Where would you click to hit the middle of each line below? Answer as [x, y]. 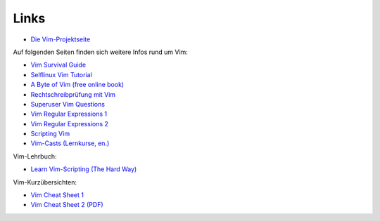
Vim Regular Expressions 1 [69, 114]
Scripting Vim [50, 134]
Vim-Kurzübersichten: [45, 182]
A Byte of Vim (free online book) [77, 85]
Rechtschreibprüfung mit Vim [73, 94]
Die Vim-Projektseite [61, 39]
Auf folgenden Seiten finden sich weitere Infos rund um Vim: [100, 52]
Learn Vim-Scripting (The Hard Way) [84, 169]
